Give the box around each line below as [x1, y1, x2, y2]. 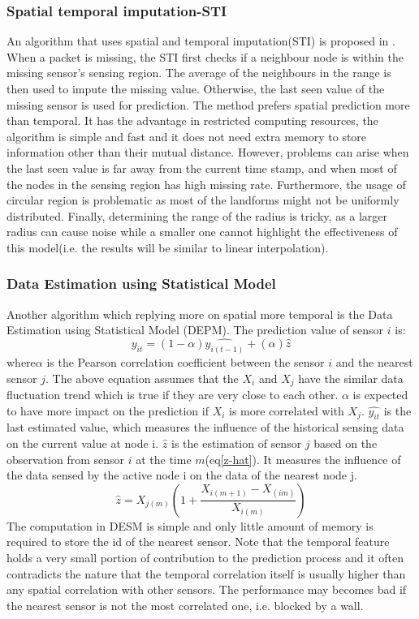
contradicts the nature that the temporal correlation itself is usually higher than [6, 565, 406, 582]
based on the [313, 435, 378, 452]
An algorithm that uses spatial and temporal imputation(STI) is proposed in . [6, 32, 395, 49]
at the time [136, 450, 192, 467]
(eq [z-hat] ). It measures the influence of [205, 450, 401, 467]
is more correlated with [229, 402, 344, 419]
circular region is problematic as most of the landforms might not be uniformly [6, 191, 400, 208]
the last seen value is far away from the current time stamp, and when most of [6, 159, 397, 176]
